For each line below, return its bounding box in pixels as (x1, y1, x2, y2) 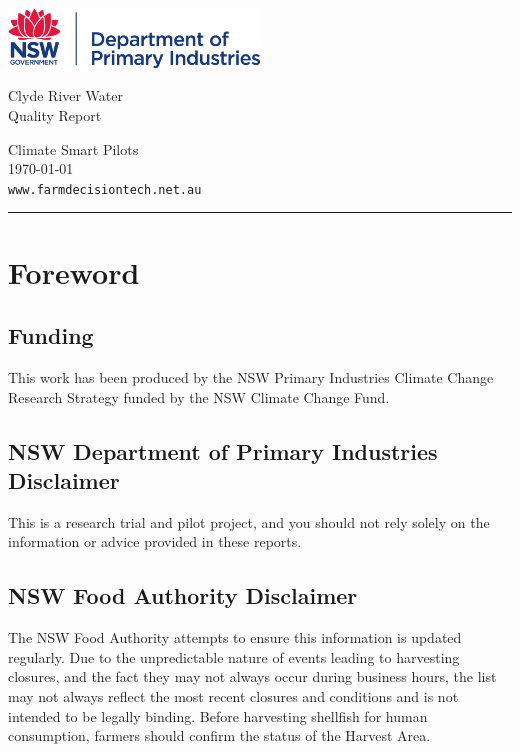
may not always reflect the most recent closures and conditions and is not (8, 686, 459, 707)
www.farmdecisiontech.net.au (8, 182, 202, 197)
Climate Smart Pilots (8, 138, 139, 159)
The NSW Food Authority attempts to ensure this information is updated (8, 627, 462, 648)
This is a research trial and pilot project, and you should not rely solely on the (8, 511, 490, 532)
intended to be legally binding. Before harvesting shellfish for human (8, 705, 428, 726)
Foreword (8, 251, 140, 292)
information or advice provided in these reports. (8, 531, 302, 552)
